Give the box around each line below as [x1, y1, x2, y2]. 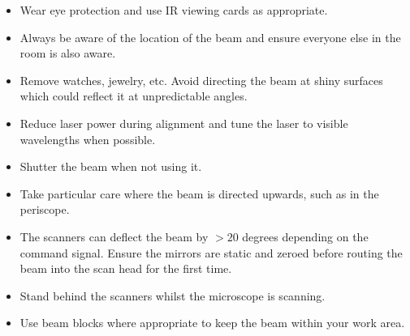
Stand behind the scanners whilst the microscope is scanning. [19, 287, 326, 304]
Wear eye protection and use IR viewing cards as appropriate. [19, 2, 328, 18]
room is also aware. [19, 45, 116, 62]
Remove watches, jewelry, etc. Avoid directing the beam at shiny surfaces [19, 71, 383, 88]
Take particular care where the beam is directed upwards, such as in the [19, 185, 379, 202]
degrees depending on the [242, 228, 369, 245]
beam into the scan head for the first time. [19, 260, 232, 277]
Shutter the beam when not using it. [19, 158, 202, 175]
